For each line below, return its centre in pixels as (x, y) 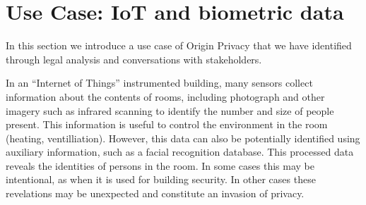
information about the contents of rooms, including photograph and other (165, 96)
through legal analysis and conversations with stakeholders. (134, 59)
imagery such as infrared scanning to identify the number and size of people (170, 110)
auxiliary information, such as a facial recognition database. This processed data (180, 152)
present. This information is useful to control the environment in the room (167, 124)
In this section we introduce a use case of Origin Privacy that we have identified (179, 45)
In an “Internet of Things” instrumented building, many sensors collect (159, 83)
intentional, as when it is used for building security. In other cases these (161, 179)
